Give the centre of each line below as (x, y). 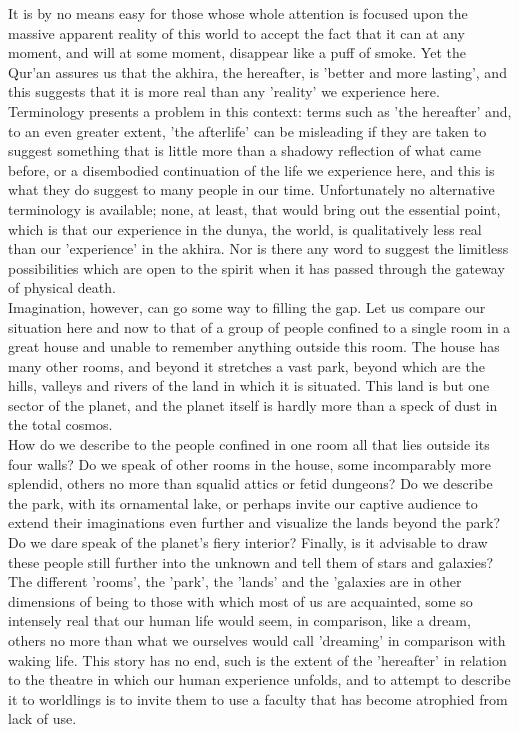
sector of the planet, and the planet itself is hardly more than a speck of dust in (253, 404)
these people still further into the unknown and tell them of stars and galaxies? (251, 561)
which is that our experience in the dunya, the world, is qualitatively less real (245, 228)
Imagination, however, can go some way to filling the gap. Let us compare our (247, 306)
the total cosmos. (60, 424)
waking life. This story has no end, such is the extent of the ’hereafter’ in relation (257, 659)
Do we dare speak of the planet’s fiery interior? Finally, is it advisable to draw (248, 542)
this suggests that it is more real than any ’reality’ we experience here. (224, 91)
